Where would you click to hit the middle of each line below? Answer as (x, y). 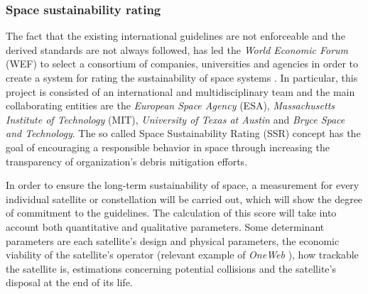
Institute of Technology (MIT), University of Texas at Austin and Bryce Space (175, 119)
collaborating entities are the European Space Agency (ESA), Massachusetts (171, 105)
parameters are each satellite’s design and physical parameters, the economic (173, 240)
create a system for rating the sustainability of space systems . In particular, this (182, 77)
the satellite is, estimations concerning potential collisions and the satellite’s (171, 268)
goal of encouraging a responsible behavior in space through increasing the (168, 147)
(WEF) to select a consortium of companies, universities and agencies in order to (182, 64)
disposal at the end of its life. (69, 282)
